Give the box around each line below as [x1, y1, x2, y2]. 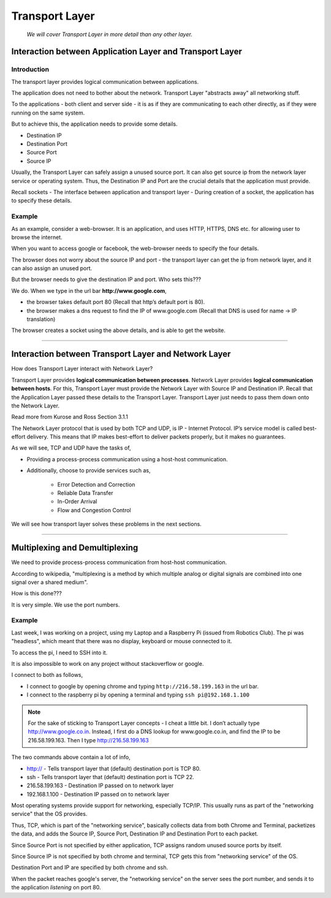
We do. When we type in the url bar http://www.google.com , [11, 287, 167, 294]
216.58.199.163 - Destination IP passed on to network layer [26, 782, 174, 790]
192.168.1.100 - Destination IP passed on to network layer [26, 790, 170, 798]
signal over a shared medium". [11, 578, 88, 586]
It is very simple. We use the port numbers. [11, 601, 120, 608]
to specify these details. [11, 197, 72, 205]
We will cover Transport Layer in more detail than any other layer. [26, 31, 192, 38]
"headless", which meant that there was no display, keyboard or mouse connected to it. [11, 638, 232, 645]
